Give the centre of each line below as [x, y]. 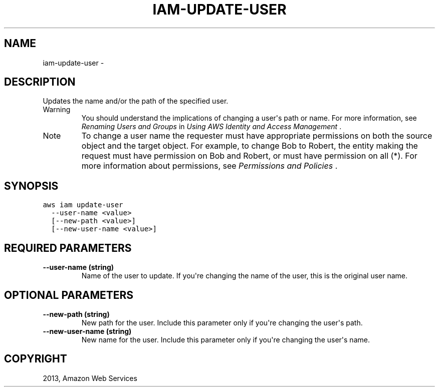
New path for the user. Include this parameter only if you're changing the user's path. [222, 322]
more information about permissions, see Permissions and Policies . [209, 166]
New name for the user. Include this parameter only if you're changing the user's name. [226, 339]
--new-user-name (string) [87, 331]
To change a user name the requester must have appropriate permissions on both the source [257, 136]
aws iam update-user [83, 205]
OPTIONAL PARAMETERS [69, 295]
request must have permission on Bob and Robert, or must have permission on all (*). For [249, 156]
